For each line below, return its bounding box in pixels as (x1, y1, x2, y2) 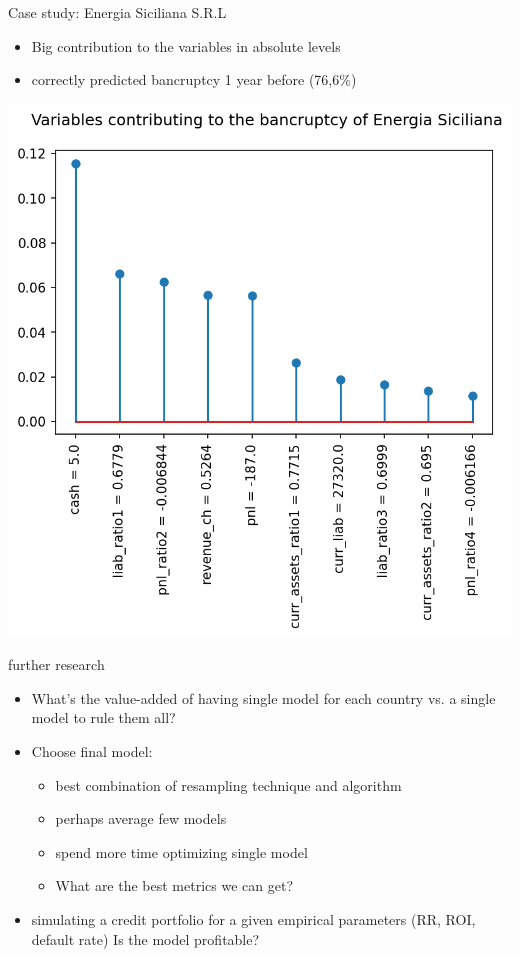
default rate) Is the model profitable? (31, 928, 260, 949)
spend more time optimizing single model (55, 841, 308, 862)
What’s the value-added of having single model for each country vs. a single (31, 687, 496, 708)
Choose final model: (31, 740, 153, 761)
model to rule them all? (31, 707, 176, 728)
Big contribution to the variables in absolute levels (31, 35, 341, 56)
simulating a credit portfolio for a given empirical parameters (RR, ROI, (31, 908, 476, 929)
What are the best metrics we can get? (55, 875, 293, 896)
